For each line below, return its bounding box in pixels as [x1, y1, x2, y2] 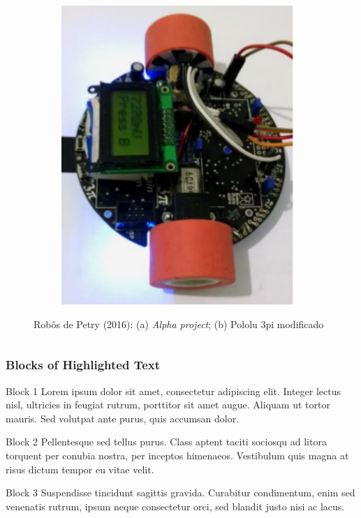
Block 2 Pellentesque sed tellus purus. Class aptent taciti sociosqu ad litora [6, 434, 327, 449]
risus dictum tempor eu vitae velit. [6, 461, 154, 476]
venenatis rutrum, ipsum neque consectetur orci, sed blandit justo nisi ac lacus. [6, 498, 345, 513]
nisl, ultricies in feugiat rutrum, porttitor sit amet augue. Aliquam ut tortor [6, 397, 330, 412]
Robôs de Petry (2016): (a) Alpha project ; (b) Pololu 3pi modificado [34, 316, 324, 331]
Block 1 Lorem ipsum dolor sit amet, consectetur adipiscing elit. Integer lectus [6, 383, 341, 398]
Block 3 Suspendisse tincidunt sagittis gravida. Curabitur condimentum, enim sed [6, 485, 355, 500]
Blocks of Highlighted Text [6, 356, 161, 373]
